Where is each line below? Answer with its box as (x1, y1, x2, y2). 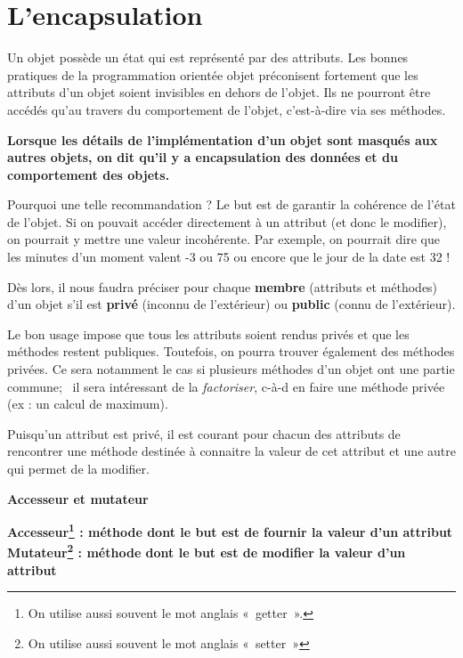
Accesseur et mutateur (7, 489, 149, 508)
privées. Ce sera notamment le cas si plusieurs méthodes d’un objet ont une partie (7, 360, 455, 378)
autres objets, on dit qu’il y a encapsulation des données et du (7, 148, 398, 167)
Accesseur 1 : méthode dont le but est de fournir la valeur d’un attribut (7, 520, 453, 540)
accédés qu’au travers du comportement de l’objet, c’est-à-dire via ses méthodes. (7, 100, 446, 118)
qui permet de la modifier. (7, 459, 150, 477)
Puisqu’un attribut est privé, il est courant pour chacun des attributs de (7, 424, 401, 443)
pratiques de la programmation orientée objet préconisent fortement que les (7, 65, 418, 84)
